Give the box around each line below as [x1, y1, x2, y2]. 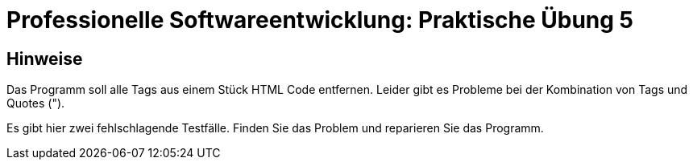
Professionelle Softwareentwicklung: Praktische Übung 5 [6, 6, 634, 34]
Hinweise [6, 48, 83, 69]
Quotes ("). [6, 96, 65, 111]
